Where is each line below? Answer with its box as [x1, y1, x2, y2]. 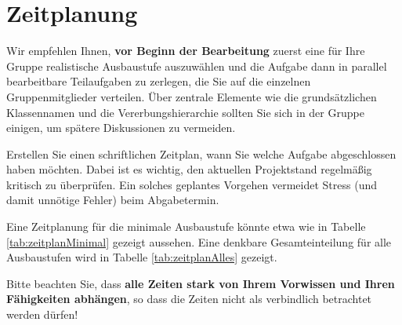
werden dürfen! [6, 306, 78, 323]
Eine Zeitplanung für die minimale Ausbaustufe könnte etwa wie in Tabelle [6, 218, 366, 235]
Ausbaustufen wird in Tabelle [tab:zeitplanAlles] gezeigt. [6, 249, 277, 265]
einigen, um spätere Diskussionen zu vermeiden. [6, 119, 236, 136]
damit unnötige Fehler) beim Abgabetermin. [6, 192, 219, 208]
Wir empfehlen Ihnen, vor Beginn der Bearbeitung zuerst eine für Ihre [6, 42, 365, 59]
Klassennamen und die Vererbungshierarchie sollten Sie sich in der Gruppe [6, 104, 364, 120]
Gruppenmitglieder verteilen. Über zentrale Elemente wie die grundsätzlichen [6, 88, 377, 104]
